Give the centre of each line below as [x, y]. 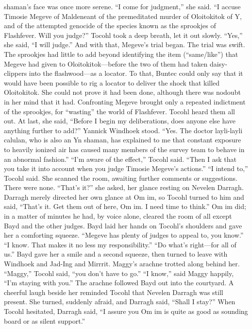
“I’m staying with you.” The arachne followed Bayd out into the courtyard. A [119, 283]
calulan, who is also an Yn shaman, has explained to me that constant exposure [123, 140]
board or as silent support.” [45, 320]
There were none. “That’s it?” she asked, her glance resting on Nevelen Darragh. [124, 187]
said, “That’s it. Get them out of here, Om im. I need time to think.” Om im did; [125, 206]
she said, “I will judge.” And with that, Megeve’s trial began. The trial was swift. [125, 44]
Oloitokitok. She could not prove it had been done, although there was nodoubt [122, 92]
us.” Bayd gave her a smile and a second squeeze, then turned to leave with [116, 254]
